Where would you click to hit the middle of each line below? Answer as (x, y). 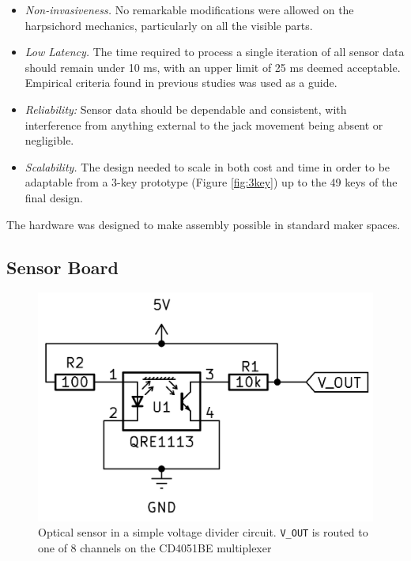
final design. (54, 197)
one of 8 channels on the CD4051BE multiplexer (155, 548)
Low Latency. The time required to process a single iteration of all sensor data (215, 52)
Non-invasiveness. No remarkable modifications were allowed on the (189, 9)
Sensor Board (62, 267)
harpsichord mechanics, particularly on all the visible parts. (169, 25)
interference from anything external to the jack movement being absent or (204, 124)
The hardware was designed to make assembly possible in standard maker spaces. (204, 224)
